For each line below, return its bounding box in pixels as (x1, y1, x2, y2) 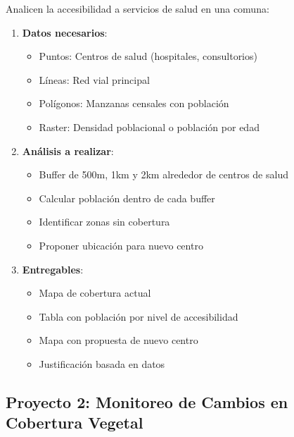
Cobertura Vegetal (6, 412, 143, 433)
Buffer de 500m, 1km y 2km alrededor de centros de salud (39, 167, 288, 182)
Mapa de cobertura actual (39, 285, 151, 300)
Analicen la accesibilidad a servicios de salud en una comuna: (6, 1, 269, 16)
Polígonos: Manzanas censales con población (39, 96, 229, 111)
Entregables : (22, 261, 84, 276)
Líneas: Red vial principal (39, 72, 150, 87)
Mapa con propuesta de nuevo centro (39, 333, 198, 347)
